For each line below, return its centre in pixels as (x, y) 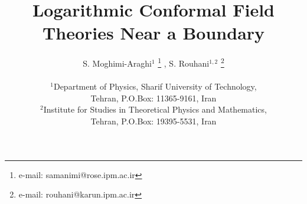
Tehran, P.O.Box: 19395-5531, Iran (153, 121)
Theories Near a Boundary (153, 33)
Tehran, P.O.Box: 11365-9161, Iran (153, 98)
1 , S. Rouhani (184, 62)
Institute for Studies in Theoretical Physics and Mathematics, (155, 109)
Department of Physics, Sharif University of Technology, (155, 86)
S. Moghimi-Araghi (117, 63)
